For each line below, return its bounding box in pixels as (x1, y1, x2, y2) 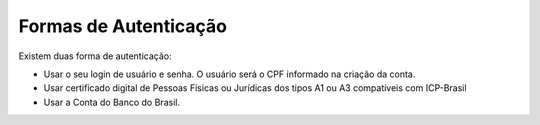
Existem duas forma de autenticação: (18, 50, 172, 62)
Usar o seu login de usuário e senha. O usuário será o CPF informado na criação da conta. (43, 68, 416, 80)
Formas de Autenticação (18, 15, 227, 37)
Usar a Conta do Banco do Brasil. (43, 96, 180, 108)
